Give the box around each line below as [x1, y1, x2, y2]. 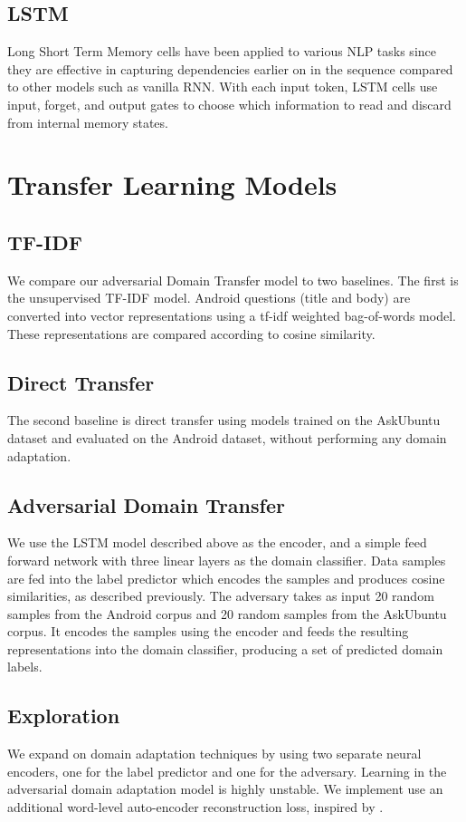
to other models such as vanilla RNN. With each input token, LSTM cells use [7, 77, 438, 96]
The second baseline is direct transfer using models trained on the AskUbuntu [7, 411, 441, 430]
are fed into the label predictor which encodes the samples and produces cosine [7, 568, 445, 587]
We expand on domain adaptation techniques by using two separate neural [7, 744, 422, 763]
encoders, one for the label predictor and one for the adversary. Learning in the [7, 761, 447, 780]
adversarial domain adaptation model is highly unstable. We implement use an [7, 779, 443, 798]
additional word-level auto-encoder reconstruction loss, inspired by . [7, 798, 384, 817]
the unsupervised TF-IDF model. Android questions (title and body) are [7, 288, 411, 307]
